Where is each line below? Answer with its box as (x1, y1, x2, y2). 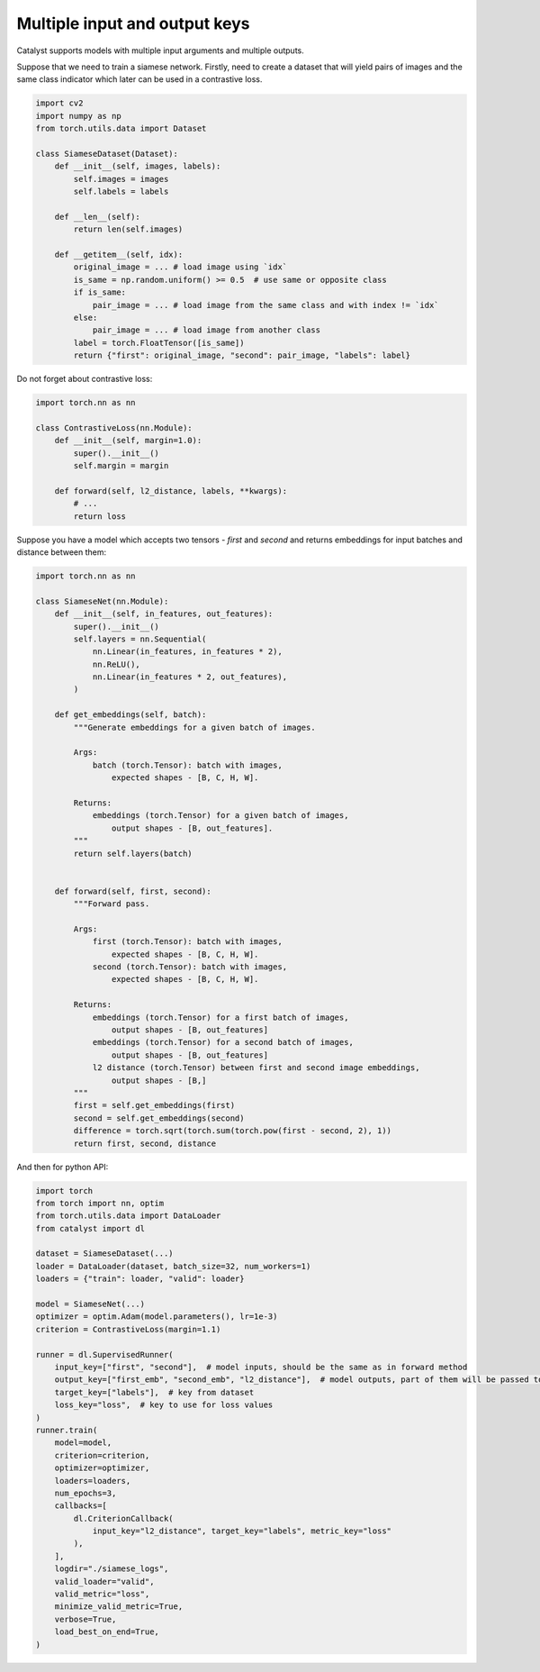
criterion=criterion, (54, 1450, 150, 1460)
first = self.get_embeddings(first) (73, 1100, 236, 1111)
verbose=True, (54, 1613, 117, 1624)
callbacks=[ (54, 1501, 108, 1511)
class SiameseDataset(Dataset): (35, 149, 179, 159)
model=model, (54, 1438, 112, 1448)
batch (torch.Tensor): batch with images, (92, 759, 283, 770)
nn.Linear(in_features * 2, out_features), (92, 672, 288, 682)
